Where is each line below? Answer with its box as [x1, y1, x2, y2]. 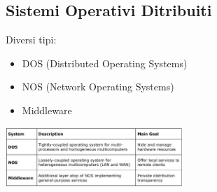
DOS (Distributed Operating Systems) [22, 55, 188, 70]
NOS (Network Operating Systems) [22, 79, 174, 94]
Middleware [22, 102, 72, 117]
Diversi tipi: [6, 32, 57, 47]
